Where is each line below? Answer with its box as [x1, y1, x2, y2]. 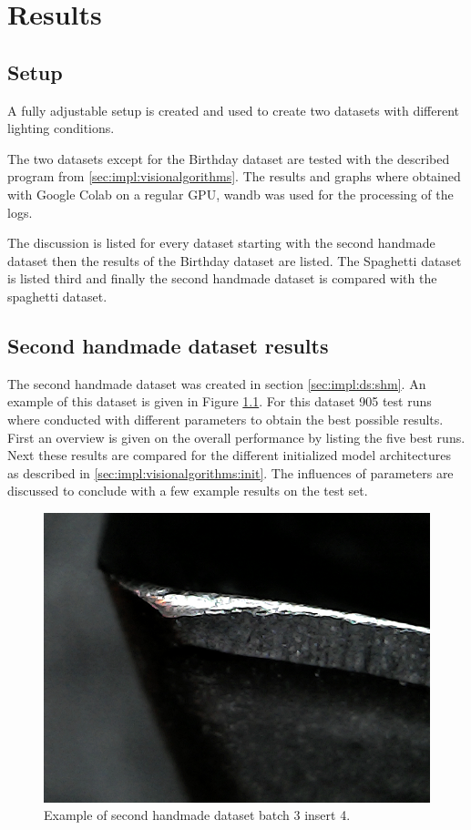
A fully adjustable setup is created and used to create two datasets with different [7, 100, 459, 119]
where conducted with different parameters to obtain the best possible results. [7, 409, 444, 428]
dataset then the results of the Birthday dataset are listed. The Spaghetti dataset [7, 251, 462, 270]
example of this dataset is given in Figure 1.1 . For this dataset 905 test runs [7, 392, 432, 411]
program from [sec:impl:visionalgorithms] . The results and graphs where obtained [7, 167, 461, 186]
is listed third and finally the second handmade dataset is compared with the [7, 269, 437, 288]
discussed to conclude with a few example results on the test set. [7, 481, 368, 500]
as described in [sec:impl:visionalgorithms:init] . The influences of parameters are [7, 463, 454, 482]
